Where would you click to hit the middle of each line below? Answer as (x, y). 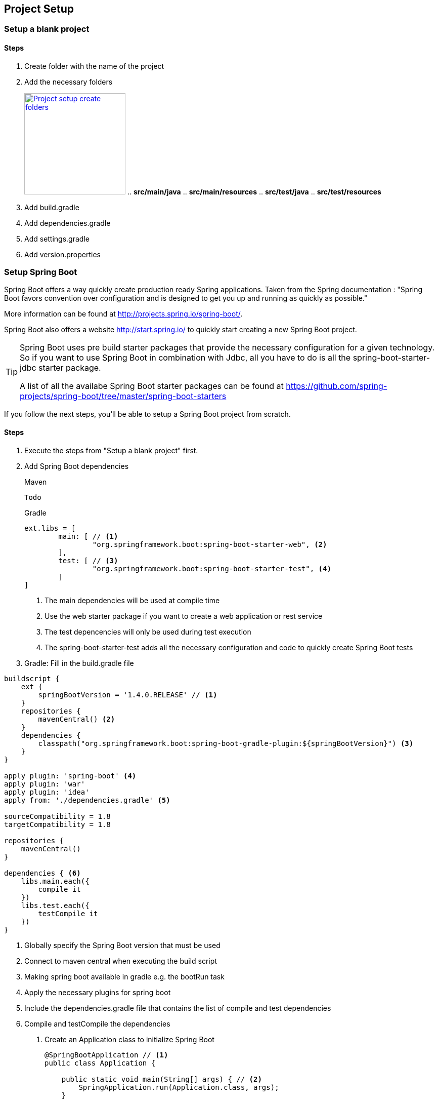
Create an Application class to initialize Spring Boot (129, 1039)
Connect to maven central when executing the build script (121, 961)
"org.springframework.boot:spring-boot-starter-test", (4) (212, 568)
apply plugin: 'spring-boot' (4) (70, 776)
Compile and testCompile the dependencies (97, 1023)
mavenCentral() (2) (77, 719)
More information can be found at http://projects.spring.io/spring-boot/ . (123, 314)
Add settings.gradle (57, 239)
